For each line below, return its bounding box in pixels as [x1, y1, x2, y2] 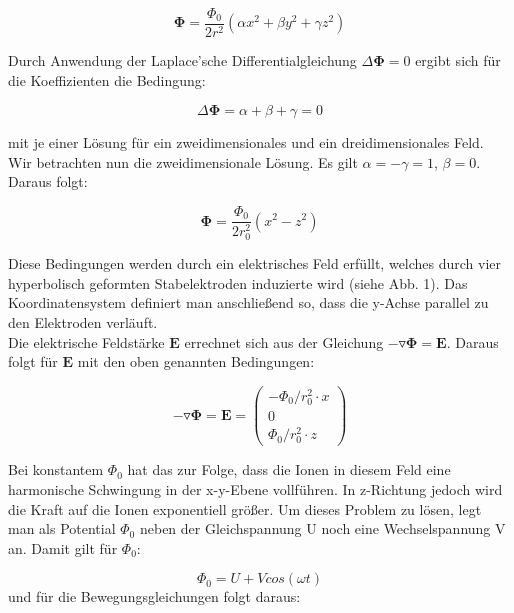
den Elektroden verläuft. [8, 311, 158, 332]
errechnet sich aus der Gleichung [184, 331, 384, 352]
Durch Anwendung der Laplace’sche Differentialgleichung [8, 50, 357, 71]
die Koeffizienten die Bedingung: [8, 69, 206, 90]
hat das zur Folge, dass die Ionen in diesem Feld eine [127, 459, 451, 480]
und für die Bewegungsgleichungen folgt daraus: [8, 586, 301, 607]
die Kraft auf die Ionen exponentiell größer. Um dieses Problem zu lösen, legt [8, 498, 482, 519]
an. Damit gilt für [8, 537, 118, 558]
